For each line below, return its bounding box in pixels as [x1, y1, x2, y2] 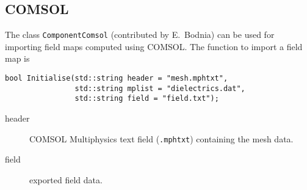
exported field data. [29, 173, 103, 186]
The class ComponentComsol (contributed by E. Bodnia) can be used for [5, 28, 275, 41]
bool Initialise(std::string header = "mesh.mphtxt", [5, 74, 228, 83]
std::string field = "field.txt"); [74, 94, 219, 103]
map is [5, 52, 30, 65]
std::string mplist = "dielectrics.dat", [74, 84, 245, 93]
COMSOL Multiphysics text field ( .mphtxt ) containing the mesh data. [29, 132, 294, 145]
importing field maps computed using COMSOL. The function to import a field [5, 40, 303, 53]
